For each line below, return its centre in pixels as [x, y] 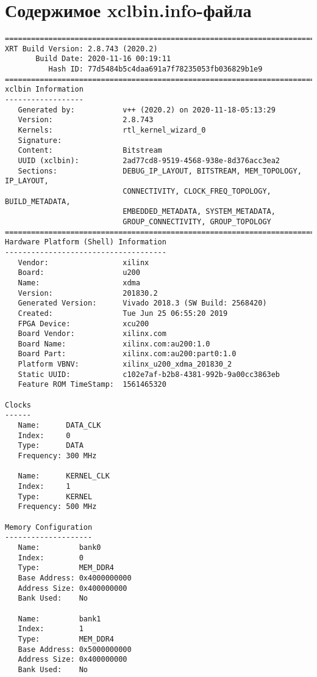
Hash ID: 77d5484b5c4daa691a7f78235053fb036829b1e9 [155, 69]
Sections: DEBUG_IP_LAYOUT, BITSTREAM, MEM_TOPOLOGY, [160, 171]
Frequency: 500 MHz [57, 507]
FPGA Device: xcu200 [84, 324]
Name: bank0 [59, 547]
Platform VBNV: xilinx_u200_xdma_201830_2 [125, 364]
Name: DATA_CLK [59, 426]
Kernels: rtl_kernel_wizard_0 [112, 130]
